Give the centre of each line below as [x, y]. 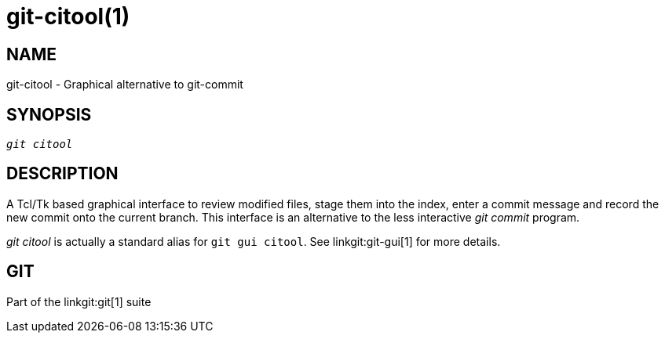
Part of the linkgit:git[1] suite [79, 301]
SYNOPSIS [49, 114]
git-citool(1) [68, 16]
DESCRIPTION [62, 174]
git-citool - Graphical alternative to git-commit [125, 85]
